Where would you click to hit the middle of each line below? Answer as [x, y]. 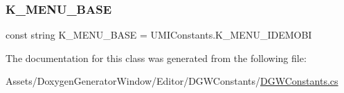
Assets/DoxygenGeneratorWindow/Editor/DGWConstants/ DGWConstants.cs [172, 81]
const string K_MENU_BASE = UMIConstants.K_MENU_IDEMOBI [159, 35]
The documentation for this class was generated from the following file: [156, 58]
